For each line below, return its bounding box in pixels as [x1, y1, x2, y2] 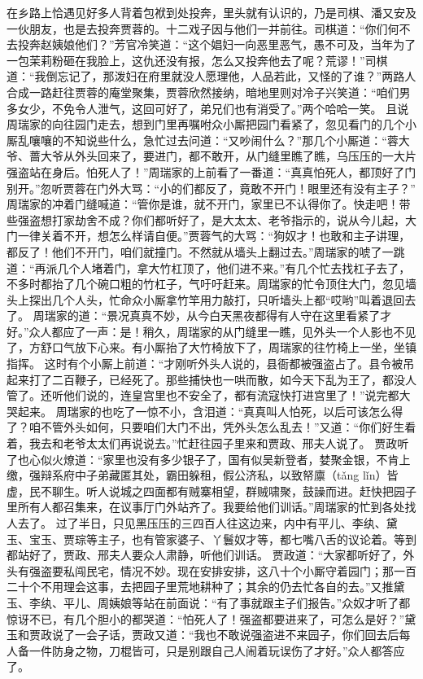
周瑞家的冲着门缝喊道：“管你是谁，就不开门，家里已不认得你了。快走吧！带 [7, 195, 411, 212]
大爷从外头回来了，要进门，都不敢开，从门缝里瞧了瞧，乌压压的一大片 [40, 147, 416, 164]
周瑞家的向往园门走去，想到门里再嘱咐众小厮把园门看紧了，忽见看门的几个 [7, 116, 405, 133]
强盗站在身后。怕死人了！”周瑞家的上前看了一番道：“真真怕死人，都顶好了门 [7, 163, 416, 180]
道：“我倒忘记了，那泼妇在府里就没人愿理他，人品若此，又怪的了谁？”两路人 [7, 68, 416, 85]
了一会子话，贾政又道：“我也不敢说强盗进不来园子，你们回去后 [63, 626, 399, 643]
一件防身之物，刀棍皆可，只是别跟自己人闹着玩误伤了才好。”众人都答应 [28, 642, 405, 659]
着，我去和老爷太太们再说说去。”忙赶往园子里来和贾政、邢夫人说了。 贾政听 [7, 435, 409, 452]
